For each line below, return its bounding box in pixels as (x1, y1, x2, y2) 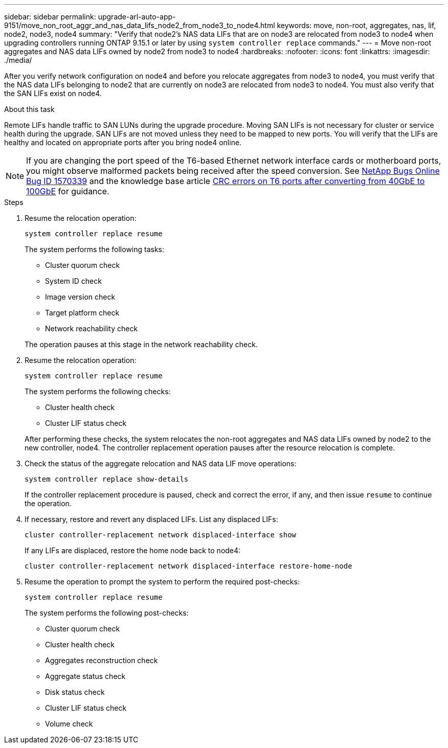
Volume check (45, 719, 93, 728)
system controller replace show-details (25, 475, 189, 483)
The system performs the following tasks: (25, 245, 165, 254)
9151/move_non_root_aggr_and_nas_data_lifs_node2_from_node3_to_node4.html (4, 21, 275, 30)
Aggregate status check (45, 672, 126, 681)
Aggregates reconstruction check (45, 656, 158, 665)
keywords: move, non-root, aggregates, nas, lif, (277, 21, 436, 30)
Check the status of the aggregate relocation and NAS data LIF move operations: (25, 459, 297, 468)
